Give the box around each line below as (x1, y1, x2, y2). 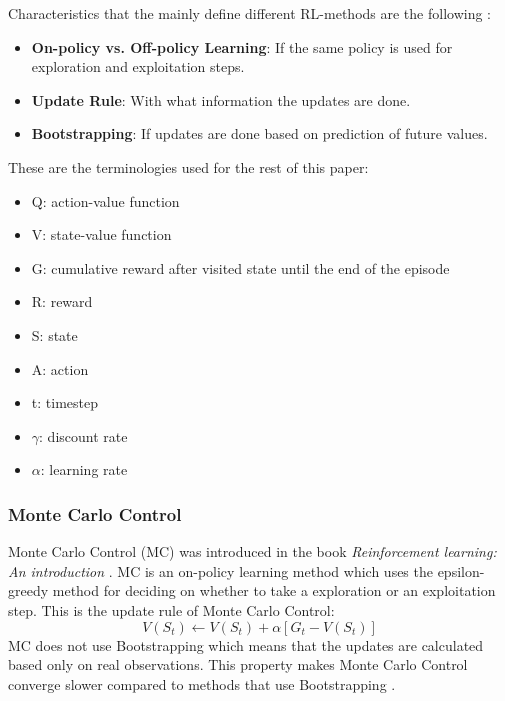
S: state (31, 324, 78, 345)
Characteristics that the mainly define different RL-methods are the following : (8, 3, 491, 23)
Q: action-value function (31, 190, 180, 211)
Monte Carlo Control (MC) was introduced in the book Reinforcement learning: (8, 541, 497, 562)
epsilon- (437, 560, 485, 581)
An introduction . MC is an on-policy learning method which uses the (8, 560, 433, 581)
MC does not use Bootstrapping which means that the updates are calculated (8, 634, 484, 655)
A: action (31, 358, 89, 379)
